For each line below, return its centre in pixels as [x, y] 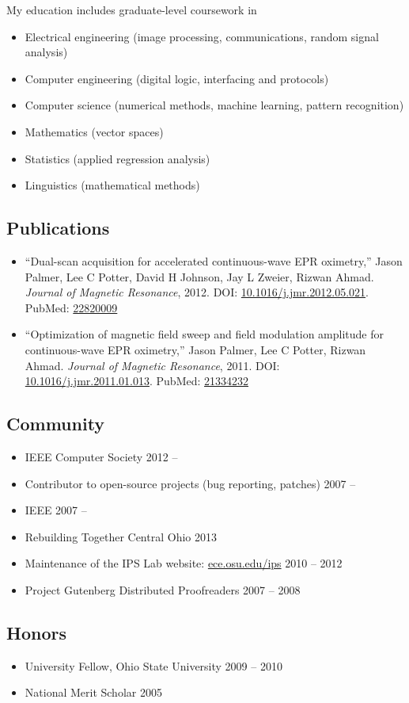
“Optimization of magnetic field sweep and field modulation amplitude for [204, 334]
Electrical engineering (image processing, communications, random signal [202, 36]
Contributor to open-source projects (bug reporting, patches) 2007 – [190, 483]
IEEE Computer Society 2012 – [101, 456]
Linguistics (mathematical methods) [112, 185]
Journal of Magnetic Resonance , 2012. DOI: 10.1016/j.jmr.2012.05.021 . [197, 292]
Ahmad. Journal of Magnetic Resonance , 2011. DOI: [152, 365]
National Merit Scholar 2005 [93, 692]
